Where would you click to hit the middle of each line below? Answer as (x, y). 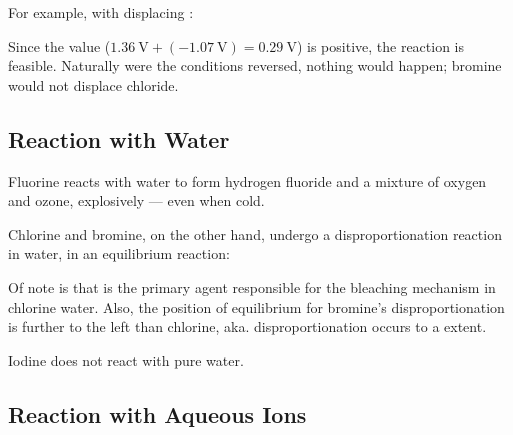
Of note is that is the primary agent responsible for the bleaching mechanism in (252, 286)
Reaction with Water (119, 138)
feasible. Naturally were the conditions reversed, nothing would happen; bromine (255, 65)
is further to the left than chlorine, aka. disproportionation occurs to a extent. (247, 326)
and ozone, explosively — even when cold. (136, 200)
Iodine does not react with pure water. (126, 359)
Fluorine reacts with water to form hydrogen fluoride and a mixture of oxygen (247, 180)
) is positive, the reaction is (380, 45)
